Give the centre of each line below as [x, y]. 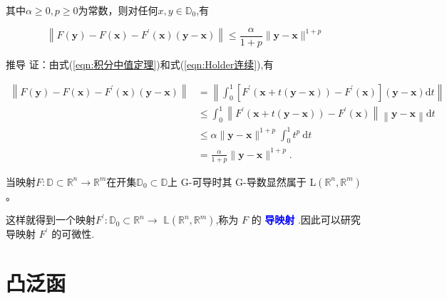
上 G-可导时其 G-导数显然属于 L [242, 181]
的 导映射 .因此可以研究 [306, 220]
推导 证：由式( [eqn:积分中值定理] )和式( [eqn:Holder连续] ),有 [140, 64]
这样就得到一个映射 [51, 220]
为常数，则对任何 [118, 10]
